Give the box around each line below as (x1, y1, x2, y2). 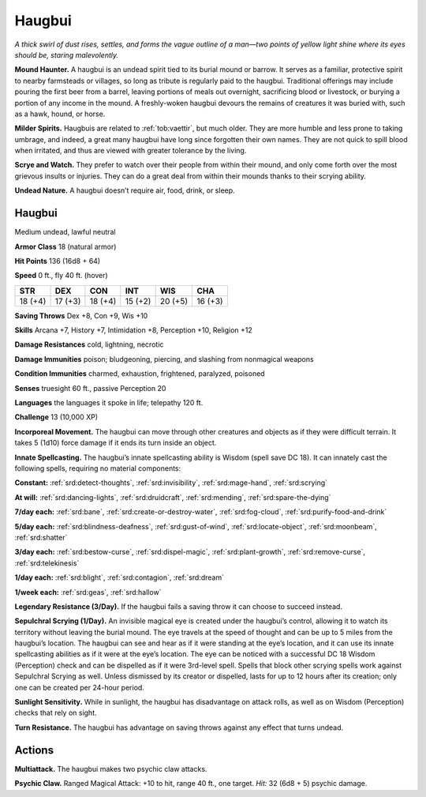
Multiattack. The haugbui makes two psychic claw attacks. (14, 764, 207, 773)
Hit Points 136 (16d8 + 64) (14, 256, 101, 265)
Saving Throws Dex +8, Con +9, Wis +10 (14, 310, 148, 320)
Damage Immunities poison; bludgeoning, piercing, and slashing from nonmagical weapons (14, 354, 315, 363)
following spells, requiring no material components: (14, 464, 181, 473)
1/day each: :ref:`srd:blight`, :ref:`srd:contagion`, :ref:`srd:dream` (14, 573, 225, 582)
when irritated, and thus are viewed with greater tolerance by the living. (14, 146, 247, 156)
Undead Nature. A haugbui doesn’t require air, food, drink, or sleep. (14, 186, 236, 195)
